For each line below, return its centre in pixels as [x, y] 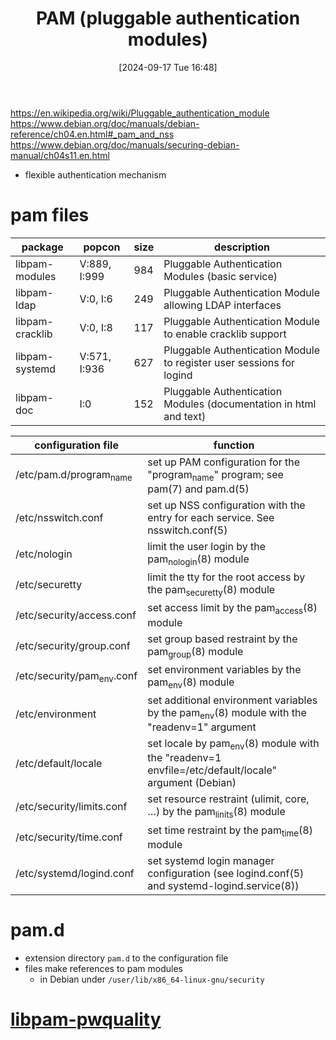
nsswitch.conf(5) [187, 530]
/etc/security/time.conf [69, 837]
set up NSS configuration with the [226, 505]
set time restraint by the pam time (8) [230, 831]
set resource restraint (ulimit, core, [228, 799]
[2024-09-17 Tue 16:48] [168, 67]
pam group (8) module [195, 652]
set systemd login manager [211, 860]
